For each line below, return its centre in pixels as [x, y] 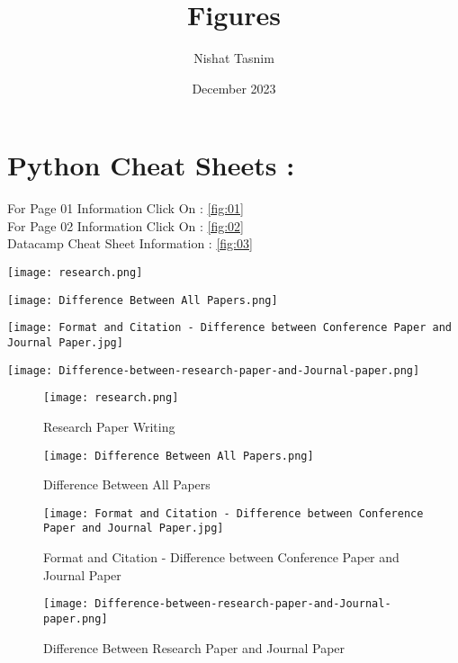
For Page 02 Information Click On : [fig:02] [126, 225]
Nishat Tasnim [234, 58]
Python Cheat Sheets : [151, 165]
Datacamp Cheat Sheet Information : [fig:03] [130, 243]
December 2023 [234, 88]
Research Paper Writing [109, 426]
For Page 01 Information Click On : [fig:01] [126, 208]
